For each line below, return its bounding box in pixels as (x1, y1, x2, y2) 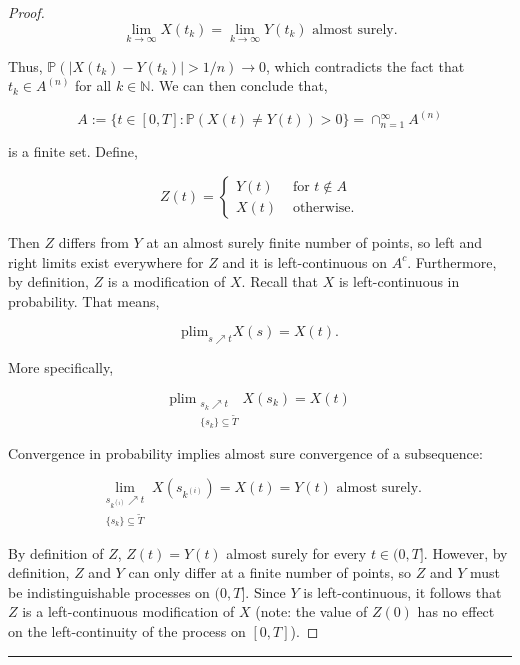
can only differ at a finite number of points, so (128, 562, 411, 583)
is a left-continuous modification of (22, 601, 235, 622)
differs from (58, 232, 129, 253)
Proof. (8, 2, 45, 22)
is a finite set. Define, (8, 141, 138, 162)
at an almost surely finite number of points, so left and (146, 232, 483, 253)
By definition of (8, 542, 104, 563)
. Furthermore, (407, 251, 497, 272)
